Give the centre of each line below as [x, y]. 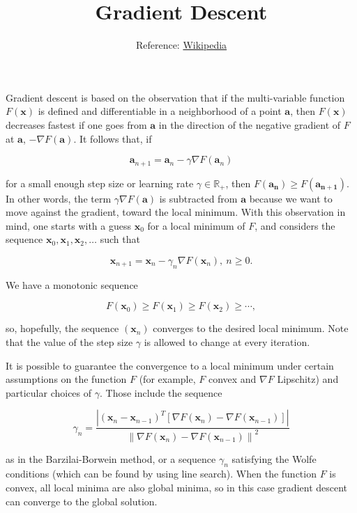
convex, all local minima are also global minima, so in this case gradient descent [177, 488]
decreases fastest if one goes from [76, 124]
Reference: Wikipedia [181, 45]
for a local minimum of [196, 225]
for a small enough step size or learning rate [100, 183]
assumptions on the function [66, 379]
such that [120, 239]
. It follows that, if [113, 138]
